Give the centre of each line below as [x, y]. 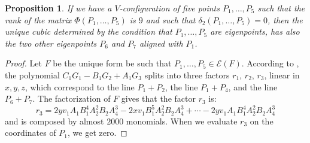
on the [262, 121]
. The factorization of [72, 98]
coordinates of [31, 133]
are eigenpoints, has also [255, 31]
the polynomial [32, 74]
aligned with [161, 43]
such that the [281, 8]
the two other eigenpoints [51, 43]
